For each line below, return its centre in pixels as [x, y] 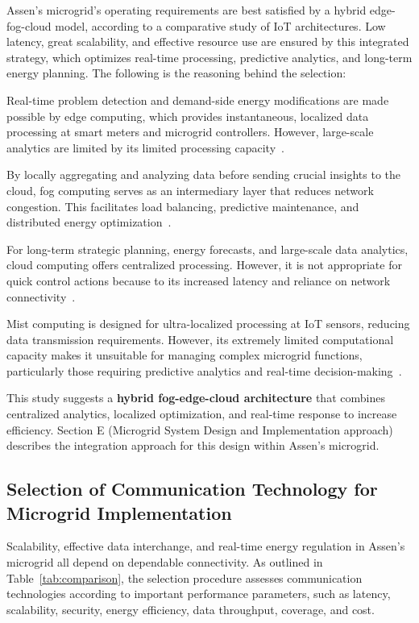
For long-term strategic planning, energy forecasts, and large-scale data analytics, [207, 249]
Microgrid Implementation [119, 512]
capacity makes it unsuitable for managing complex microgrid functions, [185, 355]
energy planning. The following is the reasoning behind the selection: [176, 73]
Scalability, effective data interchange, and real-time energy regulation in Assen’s [206, 546]
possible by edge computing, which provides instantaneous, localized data [188, 116]
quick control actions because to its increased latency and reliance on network [199, 280]
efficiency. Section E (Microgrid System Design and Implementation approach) [200, 429]
